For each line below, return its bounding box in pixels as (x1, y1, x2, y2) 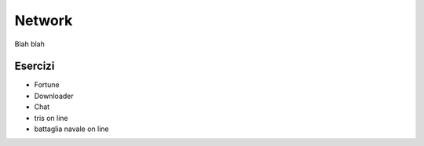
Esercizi (14, 60, 55, 73)
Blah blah (14, 39, 45, 49)
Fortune (34, 80, 60, 89)
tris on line (34, 113, 68, 122)
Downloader (34, 91, 74, 100)
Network (14, 12, 73, 29)
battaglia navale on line (34, 124, 109, 133)
